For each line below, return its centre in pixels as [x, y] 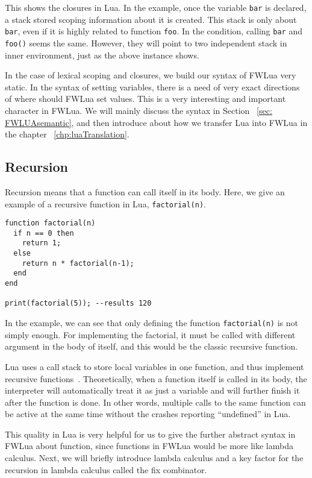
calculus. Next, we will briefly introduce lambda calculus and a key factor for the [154, 458]
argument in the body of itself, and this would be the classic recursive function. [151, 346]
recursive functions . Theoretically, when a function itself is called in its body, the [156, 378]
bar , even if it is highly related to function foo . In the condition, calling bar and [154, 31]
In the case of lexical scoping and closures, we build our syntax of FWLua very [151, 75]
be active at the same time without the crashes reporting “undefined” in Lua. [148, 414]
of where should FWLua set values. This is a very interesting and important [145, 99]
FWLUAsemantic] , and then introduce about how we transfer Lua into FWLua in [156, 122]
